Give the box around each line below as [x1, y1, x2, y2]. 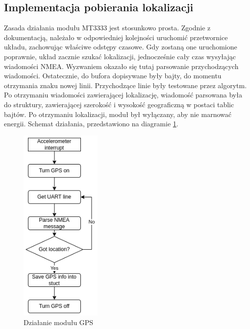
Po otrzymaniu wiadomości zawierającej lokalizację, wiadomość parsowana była [4, 90, 242, 100]
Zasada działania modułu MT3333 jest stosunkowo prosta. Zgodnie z [4, 23, 211, 33]
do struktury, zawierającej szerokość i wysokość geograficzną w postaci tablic [4, 99, 234, 109]
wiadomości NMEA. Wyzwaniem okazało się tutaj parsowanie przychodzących [4, 61, 239, 71]
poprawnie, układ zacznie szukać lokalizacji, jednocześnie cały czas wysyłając [4, 51, 236, 61]
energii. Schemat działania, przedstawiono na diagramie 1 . [4, 118, 178, 129]
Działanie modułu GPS [24, 317, 94, 327]
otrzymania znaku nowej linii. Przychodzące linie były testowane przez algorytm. [4, 80, 247, 90]
